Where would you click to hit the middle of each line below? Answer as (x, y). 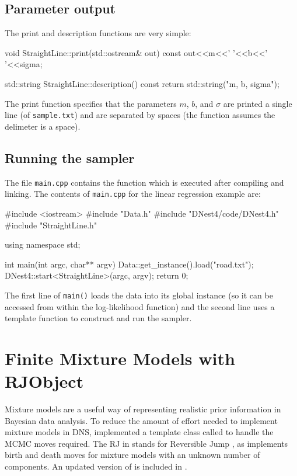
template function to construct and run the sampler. (98, 318)
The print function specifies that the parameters (91, 103)
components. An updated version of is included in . (96, 466)
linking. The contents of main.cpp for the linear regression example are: (133, 194)
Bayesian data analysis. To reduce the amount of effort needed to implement (141, 420)
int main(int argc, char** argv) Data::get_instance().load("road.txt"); (129, 264)
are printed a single (258, 103)
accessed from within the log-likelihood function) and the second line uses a (140, 306)
